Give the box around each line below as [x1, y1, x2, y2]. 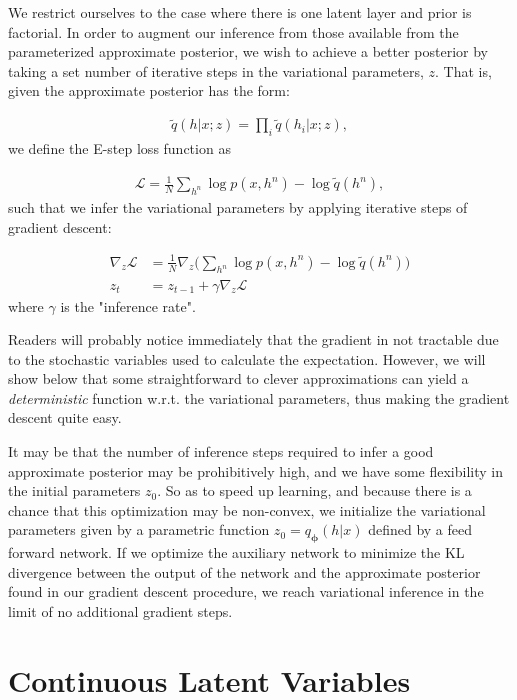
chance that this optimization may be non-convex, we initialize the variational [8, 499, 486, 520]
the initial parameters [8, 480, 141, 501]
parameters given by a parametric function [8, 519, 270, 540]
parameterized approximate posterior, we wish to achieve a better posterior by [8, 41, 489, 62]
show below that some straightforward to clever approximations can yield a [8, 368, 469, 389]
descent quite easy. [8, 407, 122, 428]
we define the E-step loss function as [8, 138, 231, 159]
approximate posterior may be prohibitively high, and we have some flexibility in [8, 460, 504, 481]
